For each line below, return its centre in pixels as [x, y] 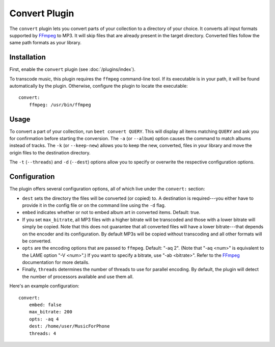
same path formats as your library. [45, 43]
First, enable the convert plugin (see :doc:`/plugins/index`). [73, 69]
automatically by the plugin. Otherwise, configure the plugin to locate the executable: [99, 86]
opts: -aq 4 [44, 319]
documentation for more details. [56, 262]
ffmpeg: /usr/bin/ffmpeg [60, 105]
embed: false [45, 305]
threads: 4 [43, 333]
